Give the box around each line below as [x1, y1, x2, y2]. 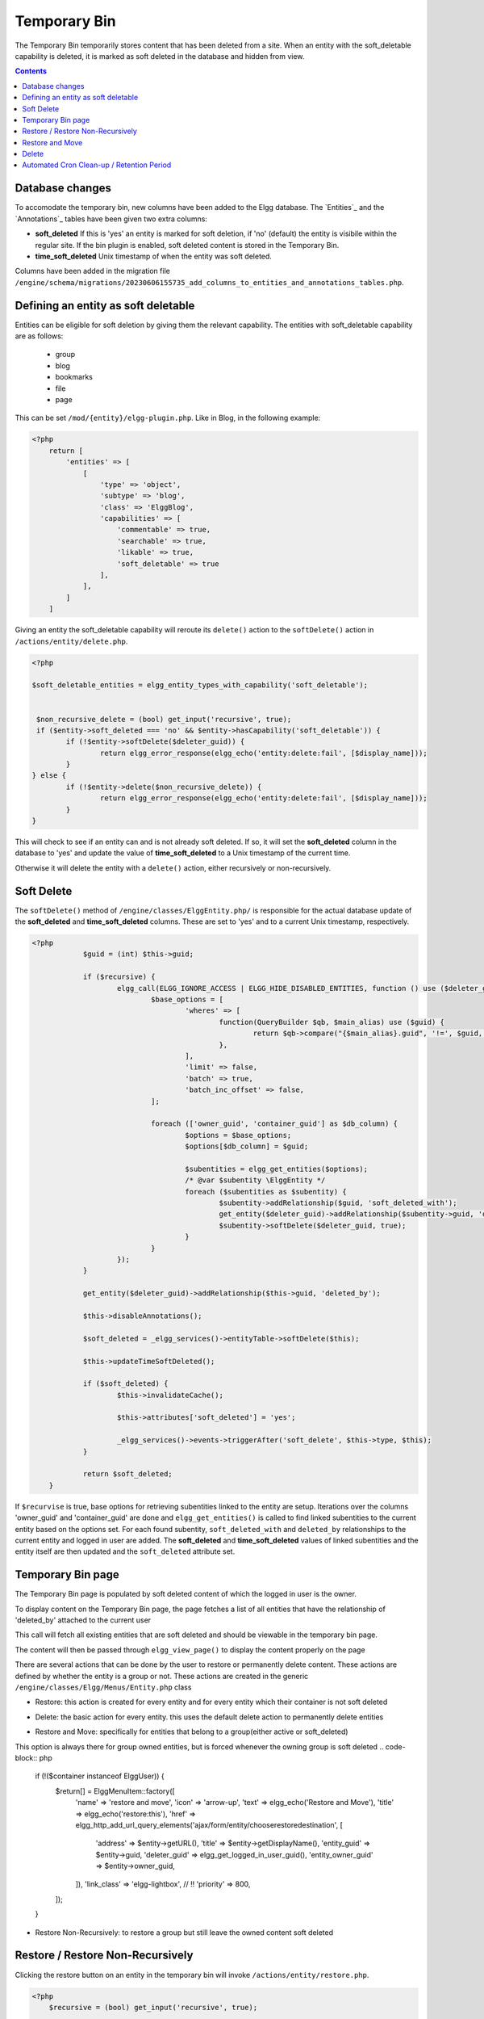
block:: [15, 1752, 38, 1762]
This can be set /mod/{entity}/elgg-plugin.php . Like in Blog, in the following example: [15, 413, 321, 423]
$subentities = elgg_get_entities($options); [185, 1164, 369, 1173]
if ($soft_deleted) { [82, 1379, 169, 1388]
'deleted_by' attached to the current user [15, 1615, 152, 1625]
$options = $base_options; [185, 1131, 292, 1140]
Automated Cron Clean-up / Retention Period [22, 160, 172, 170]
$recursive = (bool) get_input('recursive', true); [48, 2003, 258, 2012]
